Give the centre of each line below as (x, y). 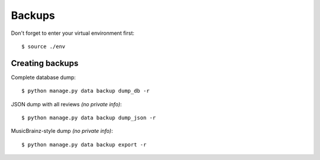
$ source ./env (44, 46)
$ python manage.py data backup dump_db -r (86, 91)
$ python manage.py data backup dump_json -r (89, 118)
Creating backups (45, 63)
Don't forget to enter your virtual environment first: (73, 33)
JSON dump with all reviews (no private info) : (66, 104)
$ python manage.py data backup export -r (84, 144)
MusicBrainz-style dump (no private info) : (62, 131)
